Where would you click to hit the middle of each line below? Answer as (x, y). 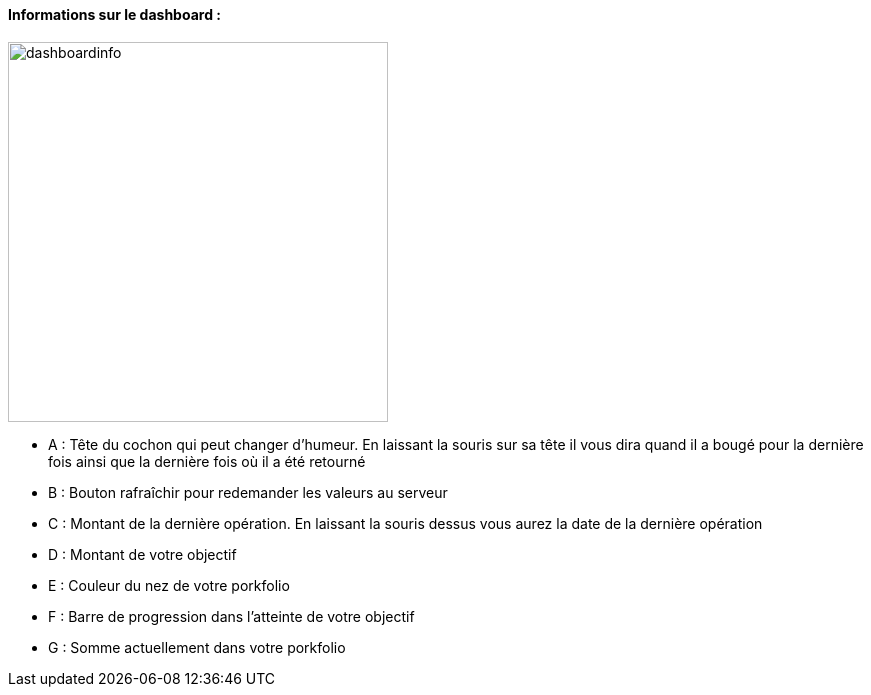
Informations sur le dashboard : (114, 14)
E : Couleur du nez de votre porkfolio (169, 585)
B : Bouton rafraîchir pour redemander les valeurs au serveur (248, 492)
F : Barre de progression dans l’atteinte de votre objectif (231, 616)
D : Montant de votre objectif (142, 554)
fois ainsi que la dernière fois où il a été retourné (207, 461)
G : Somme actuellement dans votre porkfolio (197, 647)
